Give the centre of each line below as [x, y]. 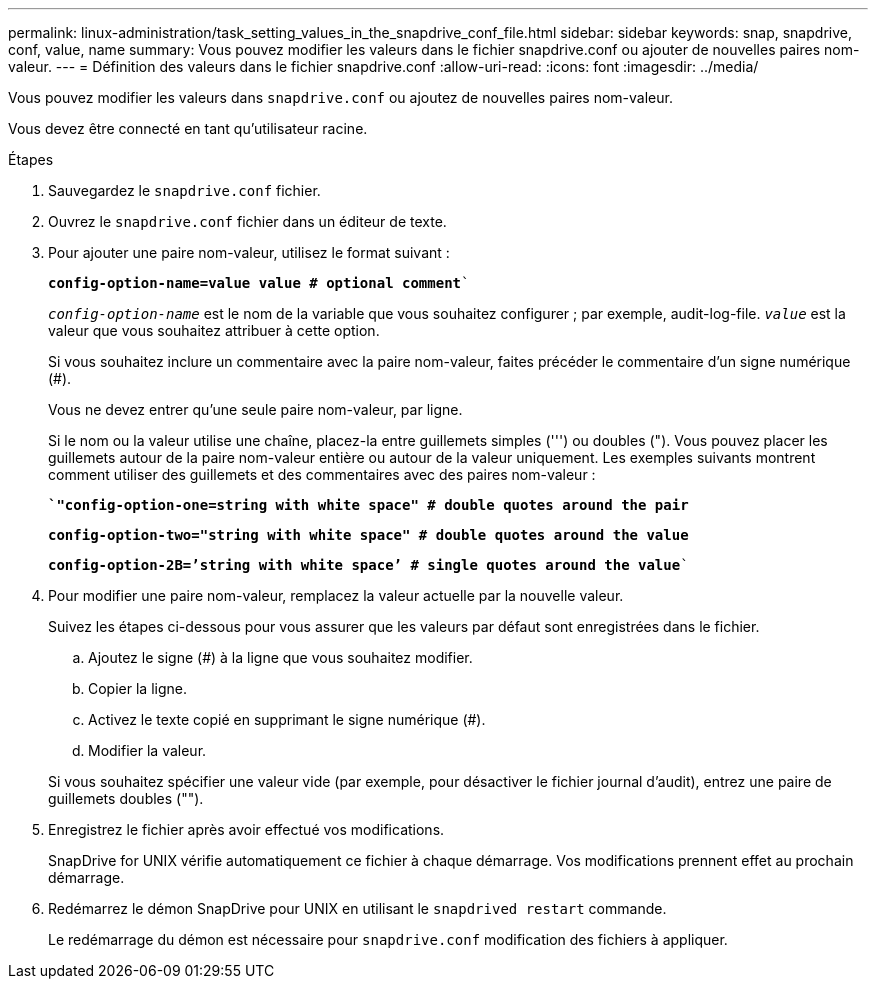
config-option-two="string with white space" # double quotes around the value [368, 535]
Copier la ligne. [137, 688]
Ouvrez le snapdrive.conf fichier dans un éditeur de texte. [247, 221]
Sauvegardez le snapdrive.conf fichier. [184, 190]
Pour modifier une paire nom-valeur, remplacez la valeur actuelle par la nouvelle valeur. [336, 595]
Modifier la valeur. [147, 750]
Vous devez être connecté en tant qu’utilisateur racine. [188, 128]
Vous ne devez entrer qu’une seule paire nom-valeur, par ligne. [255, 409]
